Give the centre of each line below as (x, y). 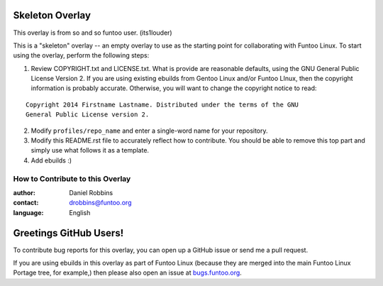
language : (28, 212)
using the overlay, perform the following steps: (81, 55)
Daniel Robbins (91, 192)
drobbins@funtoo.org (100, 203)
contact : (26, 203)
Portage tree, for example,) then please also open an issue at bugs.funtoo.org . (128, 273)
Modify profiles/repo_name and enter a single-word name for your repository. (150, 131)
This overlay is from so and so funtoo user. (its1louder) (93, 33)
